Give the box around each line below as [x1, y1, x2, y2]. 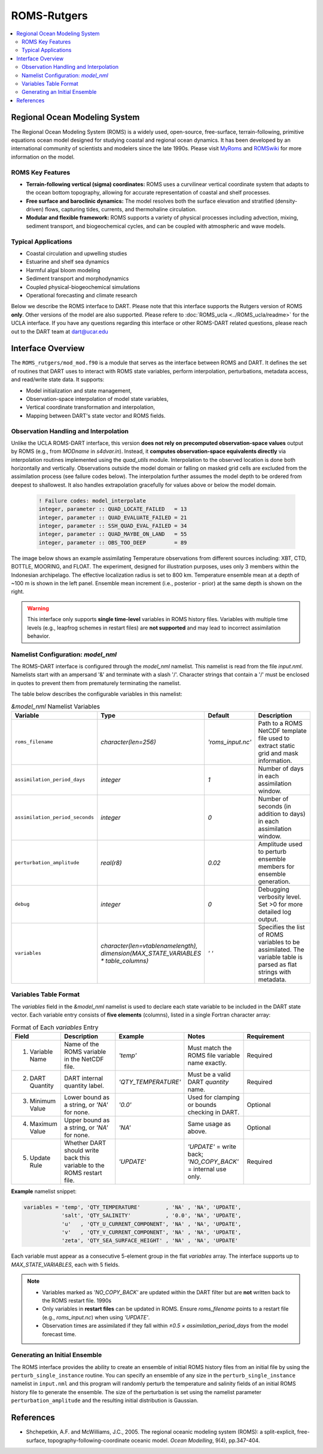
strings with [258, 968, 291, 976]
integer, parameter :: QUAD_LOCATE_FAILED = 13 [38, 506, 187, 513]
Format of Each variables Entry [11, 1023, 99, 1032]
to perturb [258, 847, 287, 856]
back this [63, 1154, 90, 1162]
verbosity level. [258, 892, 301, 901]
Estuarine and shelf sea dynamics [26, 258, 109, 266]
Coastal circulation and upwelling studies [26, 250, 127, 257]
